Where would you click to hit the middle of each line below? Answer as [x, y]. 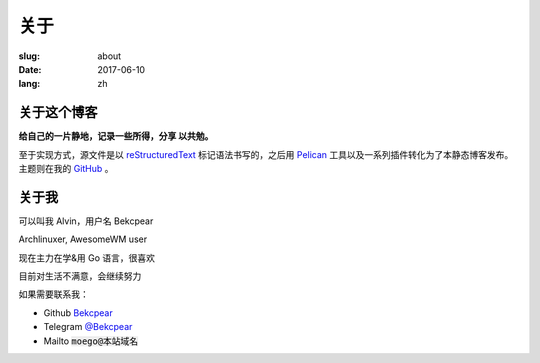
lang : [29, 84]
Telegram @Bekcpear [88, 327]
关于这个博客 [58, 112]
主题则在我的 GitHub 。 [66, 169]
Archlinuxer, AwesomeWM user [83, 239]
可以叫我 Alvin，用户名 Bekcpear [86, 221]
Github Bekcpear [78, 312]
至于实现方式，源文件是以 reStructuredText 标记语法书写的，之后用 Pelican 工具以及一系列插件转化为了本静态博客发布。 [266, 154]
